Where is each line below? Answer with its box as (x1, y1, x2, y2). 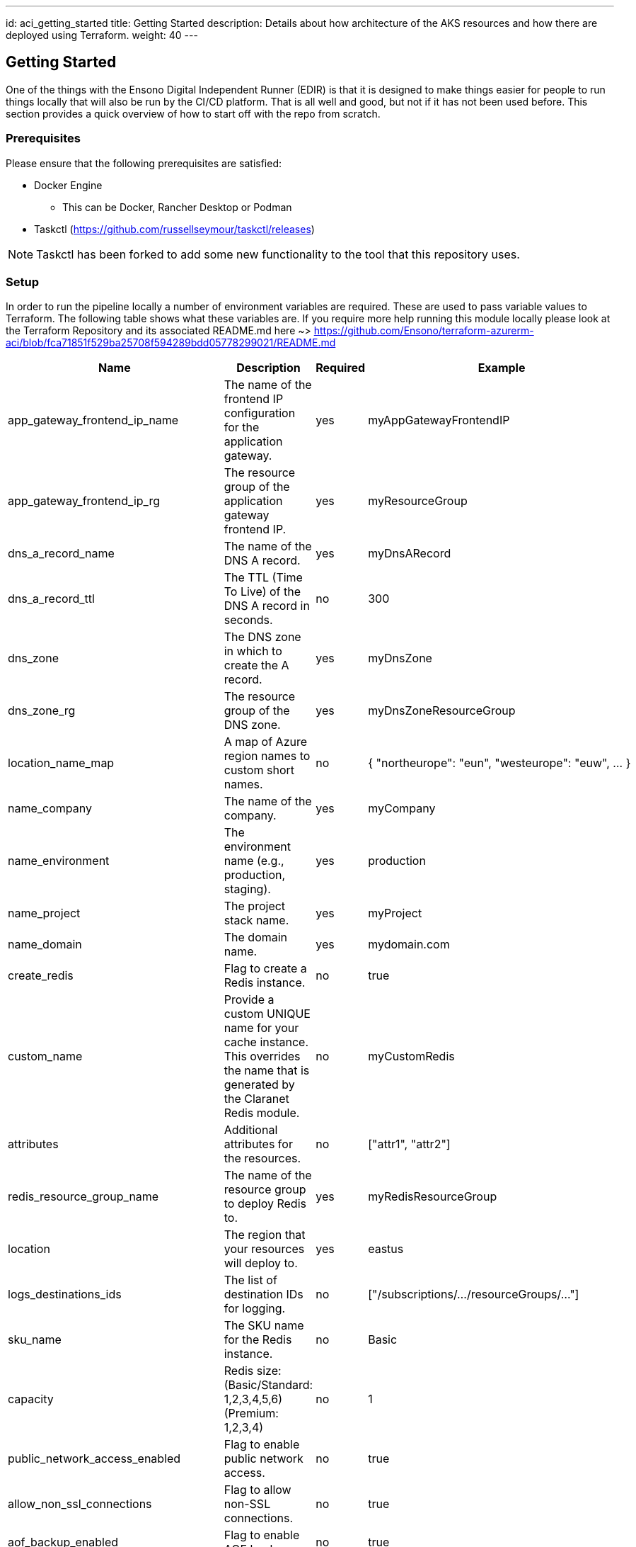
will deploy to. (224, 1256, 298, 1271)
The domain (224, 930, 288, 945)
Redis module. (224, 1106, 300, 1121)
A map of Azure (224, 735, 308, 749)
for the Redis (224, 1332, 292, 1347)
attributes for (224, 1137, 293, 1152)
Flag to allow (224, 1483, 291, 1497)
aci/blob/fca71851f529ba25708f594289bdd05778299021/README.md (6, 336, 336, 349)
